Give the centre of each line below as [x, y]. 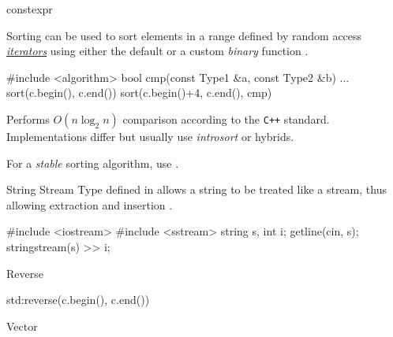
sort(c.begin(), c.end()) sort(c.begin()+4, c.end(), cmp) [139, 93]
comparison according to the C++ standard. [226, 119]
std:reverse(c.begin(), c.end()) [78, 300]
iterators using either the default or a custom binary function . [157, 51]
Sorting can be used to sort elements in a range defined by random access [184, 35]
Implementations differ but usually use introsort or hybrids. [150, 136]
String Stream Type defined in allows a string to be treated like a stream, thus [196, 189]
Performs [28, 119]
